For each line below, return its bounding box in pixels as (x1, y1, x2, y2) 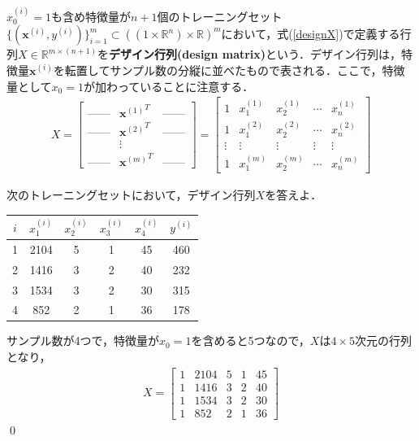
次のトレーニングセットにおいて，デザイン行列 (6, 186, 256, 203)
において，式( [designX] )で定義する (221, 25, 400, 42)
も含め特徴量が (50, 7, 131, 24)
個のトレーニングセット (157, 7, 283, 24)
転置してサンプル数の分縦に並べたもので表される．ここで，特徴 (64, 62, 405, 78)
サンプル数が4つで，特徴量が (6, 332, 160, 349)
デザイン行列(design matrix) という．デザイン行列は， (108, 46, 401, 63)
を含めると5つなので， (191, 332, 310, 349)
